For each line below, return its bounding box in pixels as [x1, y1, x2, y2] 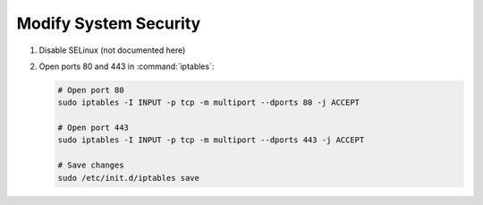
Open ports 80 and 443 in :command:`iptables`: [38, 61, 215, 72]
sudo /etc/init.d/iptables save [57, 173, 200, 183]
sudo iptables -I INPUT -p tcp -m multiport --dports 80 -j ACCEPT [57, 98, 360, 107]
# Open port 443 [57, 123, 130, 133]
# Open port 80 [57, 85, 124, 95]
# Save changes [57, 160, 124, 170]
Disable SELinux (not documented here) [38, 45, 186, 56]
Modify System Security [16, 13, 201, 33]
